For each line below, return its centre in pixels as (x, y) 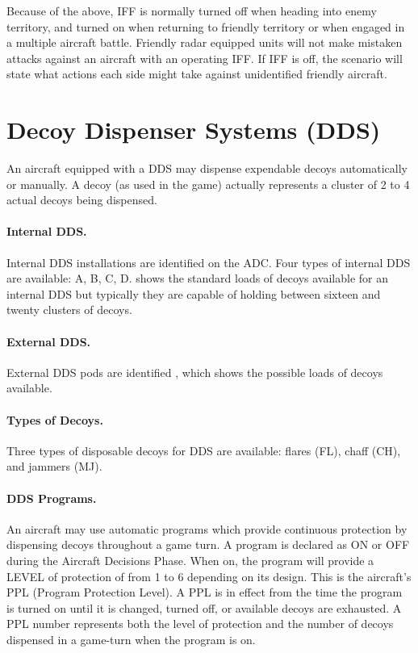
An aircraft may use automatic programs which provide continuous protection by (207, 528)
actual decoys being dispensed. (82, 200)
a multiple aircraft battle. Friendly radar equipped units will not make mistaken (205, 42)
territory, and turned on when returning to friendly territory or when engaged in (206, 26)
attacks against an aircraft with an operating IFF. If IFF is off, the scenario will (205, 58)
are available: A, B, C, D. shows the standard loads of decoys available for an (197, 278)
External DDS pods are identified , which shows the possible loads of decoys (195, 372)
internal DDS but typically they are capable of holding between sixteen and (194, 293)
